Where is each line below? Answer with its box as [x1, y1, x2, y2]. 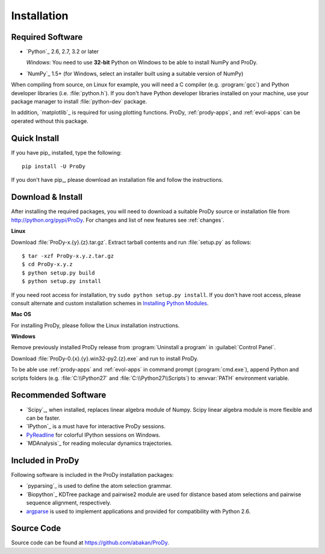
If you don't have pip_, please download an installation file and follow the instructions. [11, 176, 224, 184]
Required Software [11, 32, 83, 42]
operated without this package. [11, 117, 88, 125]
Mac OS [11, 311, 31, 318]
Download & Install [11, 192, 83, 202]
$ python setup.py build [22, 269, 95, 276]
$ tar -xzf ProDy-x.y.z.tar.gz [22, 252, 114, 259]
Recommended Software [11, 390, 107, 400]
